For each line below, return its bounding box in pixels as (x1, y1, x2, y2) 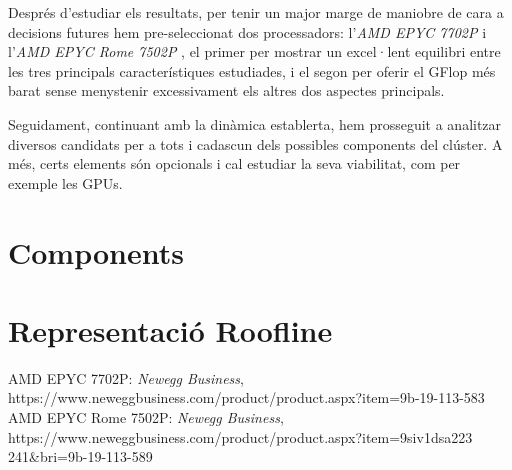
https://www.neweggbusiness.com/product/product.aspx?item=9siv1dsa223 (8, 426, 473, 447)
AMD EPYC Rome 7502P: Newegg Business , (8, 407, 284, 428)
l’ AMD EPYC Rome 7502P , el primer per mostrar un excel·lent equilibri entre (8, 41, 501, 62)
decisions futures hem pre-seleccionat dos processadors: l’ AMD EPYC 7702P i (8, 21, 487, 42)
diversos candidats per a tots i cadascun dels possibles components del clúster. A (8, 133, 503, 154)
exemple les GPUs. (8, 172, 123, 193)
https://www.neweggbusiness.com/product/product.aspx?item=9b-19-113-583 (8, 387, 485, 408)
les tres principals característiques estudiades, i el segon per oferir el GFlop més (8, 60, 496, 81)
